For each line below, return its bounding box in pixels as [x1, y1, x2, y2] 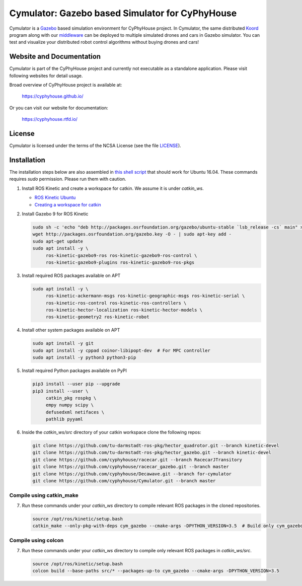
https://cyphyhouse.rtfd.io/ [22, 116, 78, 122]
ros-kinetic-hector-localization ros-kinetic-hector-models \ [45, 307, 203, 313]
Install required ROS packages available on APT [22, 272, 121, 278]
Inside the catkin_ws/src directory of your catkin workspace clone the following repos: [22, 429, 201, 435]
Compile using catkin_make [9, 492, 79, 499]
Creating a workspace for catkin [34, 201, 102, 207]
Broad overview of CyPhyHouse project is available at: [9, 82, 122, 88]
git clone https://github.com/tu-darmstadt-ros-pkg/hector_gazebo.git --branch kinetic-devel [32, 450, 272, 456]
